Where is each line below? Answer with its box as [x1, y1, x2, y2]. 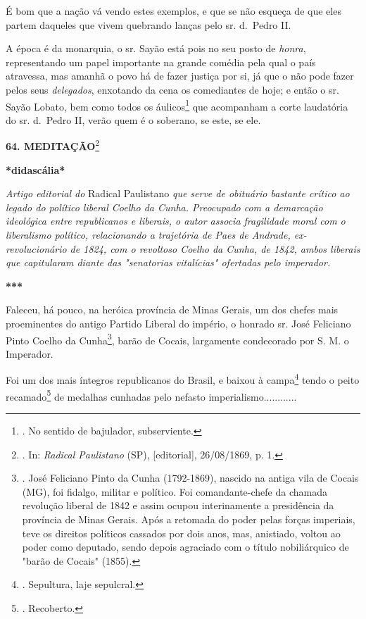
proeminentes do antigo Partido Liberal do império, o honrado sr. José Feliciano [6, 316, 351, 330]
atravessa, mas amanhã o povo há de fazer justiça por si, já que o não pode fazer [6, 68, 354, 83]
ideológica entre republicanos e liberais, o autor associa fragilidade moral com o [6, 213, 346, 228]
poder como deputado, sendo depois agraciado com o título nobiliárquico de [22, 539, 349, 554]
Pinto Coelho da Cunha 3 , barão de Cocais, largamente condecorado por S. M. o [6, 330, 349, 347]
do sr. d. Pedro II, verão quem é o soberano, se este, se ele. [6, 112, 261, 127]
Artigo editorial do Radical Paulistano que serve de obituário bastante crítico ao [6, 186, 350, 201]
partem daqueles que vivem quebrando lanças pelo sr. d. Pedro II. [6, 17, 291, 32]
